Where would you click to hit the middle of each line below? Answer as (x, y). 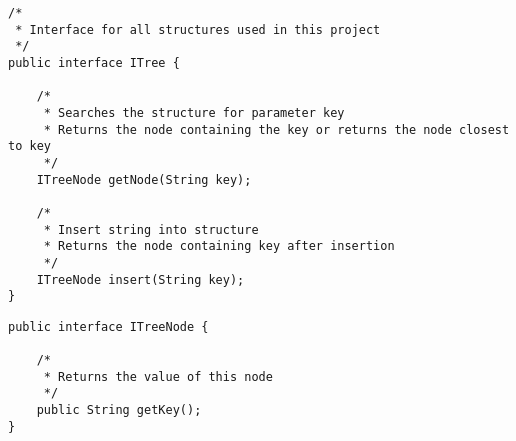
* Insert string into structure (151, 229)
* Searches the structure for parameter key (194, 112)
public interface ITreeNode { (108, 326)
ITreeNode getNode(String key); (144, 179)
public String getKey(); (119, 410)
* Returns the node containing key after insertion (219, 246)
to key (29, 146)
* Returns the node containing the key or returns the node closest (276, 129)
